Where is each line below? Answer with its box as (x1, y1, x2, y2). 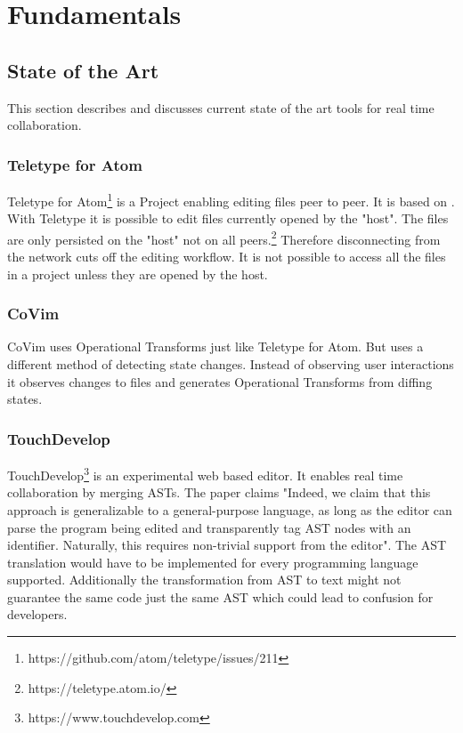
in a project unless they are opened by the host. (7, 264, 268, 283)
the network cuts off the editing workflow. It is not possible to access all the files (7, 247, 446, 266)
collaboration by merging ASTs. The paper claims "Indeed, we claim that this (7, 483, 431, 502)
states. (7, 390, 43, 408)
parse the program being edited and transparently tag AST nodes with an (7, 518, 411, 536)
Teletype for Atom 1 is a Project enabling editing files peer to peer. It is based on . (7, 189, 455, 210)
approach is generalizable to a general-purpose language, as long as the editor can (7, 500, 452, 519)
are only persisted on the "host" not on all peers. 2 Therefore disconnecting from (7, 227, 441, 248)
